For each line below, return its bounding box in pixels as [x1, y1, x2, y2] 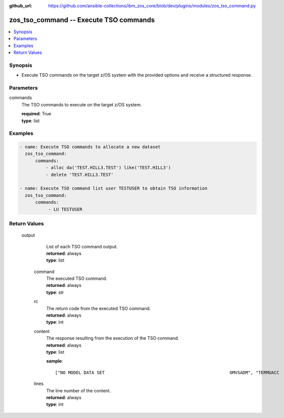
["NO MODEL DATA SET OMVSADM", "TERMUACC [55, 370, 280, 375]
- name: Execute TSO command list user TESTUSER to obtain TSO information [19, 186, 208, 191]
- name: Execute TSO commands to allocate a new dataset [19, 144, 161, 150]
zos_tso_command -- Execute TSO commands [9, 15, 155, 24]
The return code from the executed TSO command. [46, 305, 151, 311]
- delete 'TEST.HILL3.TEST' [45, 172, 114, 178]
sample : [46, 358, 63, 364]
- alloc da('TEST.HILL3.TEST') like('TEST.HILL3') [45, 165, 171, 171]
